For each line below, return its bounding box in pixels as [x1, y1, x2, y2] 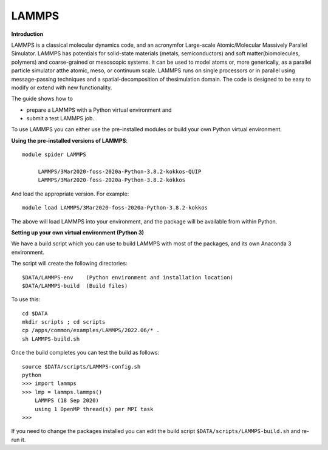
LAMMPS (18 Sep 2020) [34, 397, 100, 404]
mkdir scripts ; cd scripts [22, 319, 106, 326]
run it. [11, 436, 26, 443]
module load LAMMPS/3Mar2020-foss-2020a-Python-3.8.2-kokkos [22, 204, 208, 211]
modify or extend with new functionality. [11, 84, 112, 91]
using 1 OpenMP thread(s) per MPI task [34, 406, 154, 412]
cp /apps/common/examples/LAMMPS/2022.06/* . [22, 327, 160, 334]
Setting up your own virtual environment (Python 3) [11, 228, 144, 236]
